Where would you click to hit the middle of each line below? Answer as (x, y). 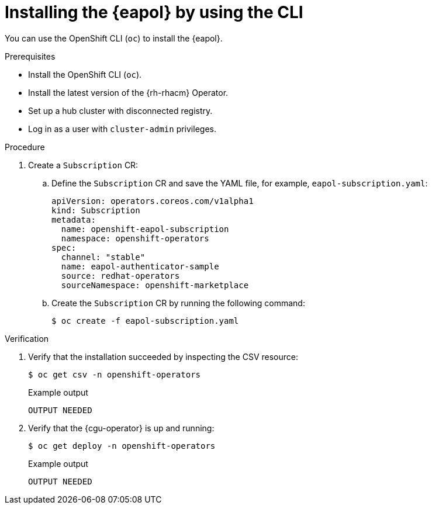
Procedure (25, 147)
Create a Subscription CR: (83, 165)
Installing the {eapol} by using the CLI (154, 12)
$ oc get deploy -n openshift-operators (122, 446)
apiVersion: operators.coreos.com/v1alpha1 (153, 201)
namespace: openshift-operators (135, 238)
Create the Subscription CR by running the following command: (178, 303)
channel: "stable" (103, 257)
